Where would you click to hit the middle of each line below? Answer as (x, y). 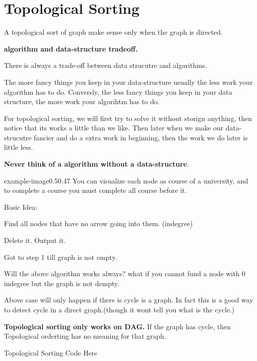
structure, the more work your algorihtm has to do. (82, 101)
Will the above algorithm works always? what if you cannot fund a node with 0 (125, 273)
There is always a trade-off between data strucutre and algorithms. (106, 65)
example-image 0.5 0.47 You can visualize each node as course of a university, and (126, 180)
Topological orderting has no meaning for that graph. (85, 336)
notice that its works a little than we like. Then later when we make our (114, 128)
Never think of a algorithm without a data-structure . (96, 164)
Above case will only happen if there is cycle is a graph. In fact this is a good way (129, 300)
